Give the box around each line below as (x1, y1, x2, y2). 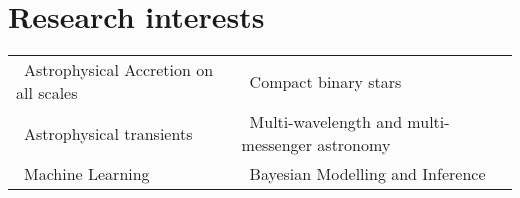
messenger (241, 133, 312, 157)
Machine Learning (24, 162, 150, 186)
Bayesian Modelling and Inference (249, 162, 486, 186)
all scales (16, 81, 78, 105)
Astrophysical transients (24, 121, 193, 145)
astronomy (317, 133, 391, 157)
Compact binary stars (249, 69, 402, 93)
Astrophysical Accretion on (24, 58, 214, 82)
